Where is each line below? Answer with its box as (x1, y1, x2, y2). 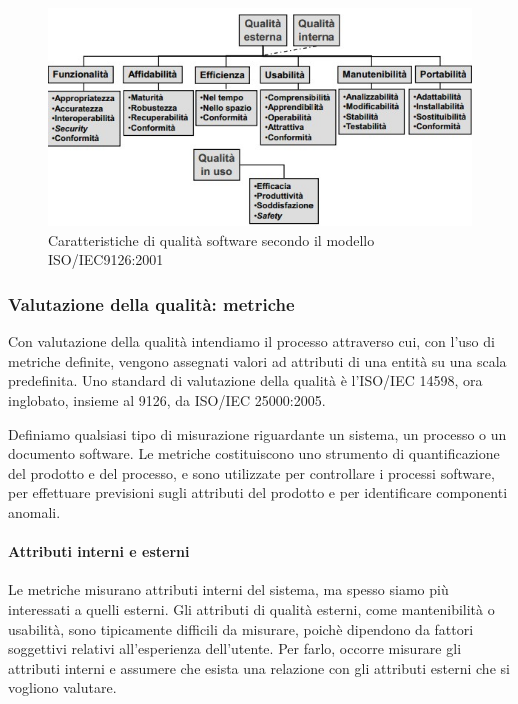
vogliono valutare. (8, 677, 117, 698)
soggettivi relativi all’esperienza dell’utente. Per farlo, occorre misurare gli (8, 638, 462, 659)
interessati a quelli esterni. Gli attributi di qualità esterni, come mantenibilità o (8, 599, 495, 620)
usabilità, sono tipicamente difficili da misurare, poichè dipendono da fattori (8, 618, 474, 639)
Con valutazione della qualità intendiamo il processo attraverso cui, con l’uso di (8, 331, 495, 352)
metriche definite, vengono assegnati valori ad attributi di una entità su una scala (8, 350, 507, 371)
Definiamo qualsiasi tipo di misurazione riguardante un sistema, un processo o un (8, 423, 507, 444)
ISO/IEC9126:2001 (48, 249, 164, 270)
